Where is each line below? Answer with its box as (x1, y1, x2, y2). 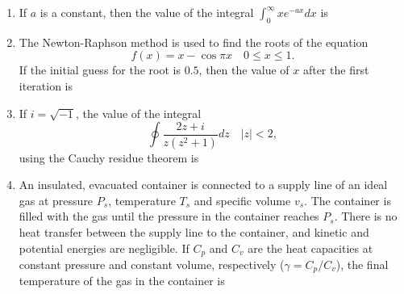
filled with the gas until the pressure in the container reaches (19, 208, 319, 225)
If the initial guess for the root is (19, 61, 181, 78)
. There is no (334, 208, 398, 225)
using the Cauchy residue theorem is (19, 149, 199, 166)
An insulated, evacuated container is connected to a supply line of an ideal (19, 176, 388, 193)
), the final (335, 256, 389, 273)
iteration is (19, 77, 73, 94)
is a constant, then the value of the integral (40, 4, 254, 20)
